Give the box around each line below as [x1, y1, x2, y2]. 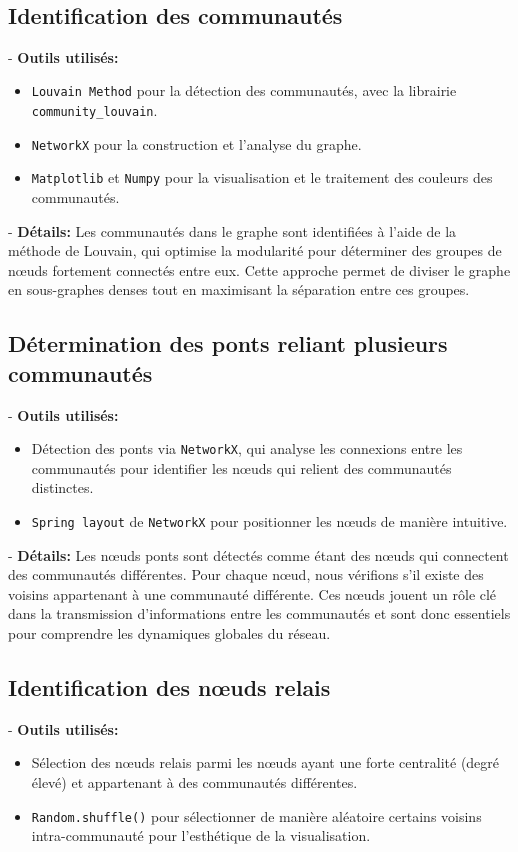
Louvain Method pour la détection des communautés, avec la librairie [31, 80, 457, 101]
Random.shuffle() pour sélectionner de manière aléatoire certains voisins [31, 805, 482, 826]
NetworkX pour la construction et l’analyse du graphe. [31, 133, 362, 154]
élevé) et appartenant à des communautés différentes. [31, 772, 358, 793]
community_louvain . [31, 100, 158, 121]
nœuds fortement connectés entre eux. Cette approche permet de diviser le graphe [8, 259, 511, 280]
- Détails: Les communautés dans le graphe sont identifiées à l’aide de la [8, 220, 457, 241]
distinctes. [31, 477, 94, 498]
